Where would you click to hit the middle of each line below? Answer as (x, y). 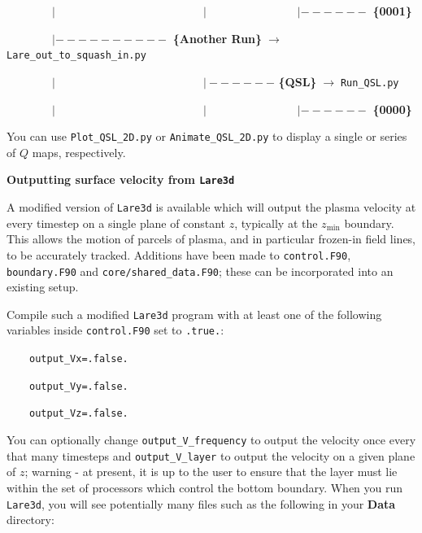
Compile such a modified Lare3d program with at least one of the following (194, 314)
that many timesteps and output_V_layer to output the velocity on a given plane (211, 455)
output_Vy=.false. (79, 386)
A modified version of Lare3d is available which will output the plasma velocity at (211, 207)
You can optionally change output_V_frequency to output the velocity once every (211, 440)
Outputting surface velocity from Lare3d (121, 179)
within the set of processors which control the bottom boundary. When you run (205, 487)
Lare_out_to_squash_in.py (76, 56)
